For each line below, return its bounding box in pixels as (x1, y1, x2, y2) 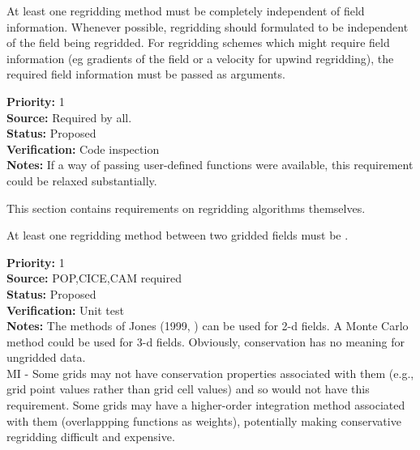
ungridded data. (6, 349, 86, 366)
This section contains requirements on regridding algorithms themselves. (6, 199, 366, 216)
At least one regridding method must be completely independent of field (6, 2, 365, 19)
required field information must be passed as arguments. (6, 66, 285, 83)
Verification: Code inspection (6, 140, 160, 157)
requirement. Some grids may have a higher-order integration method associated (6, 397, 405, 414)
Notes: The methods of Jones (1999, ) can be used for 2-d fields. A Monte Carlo (6, 317, 409, 334)
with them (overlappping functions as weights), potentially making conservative (6, 412, 401, 429)
